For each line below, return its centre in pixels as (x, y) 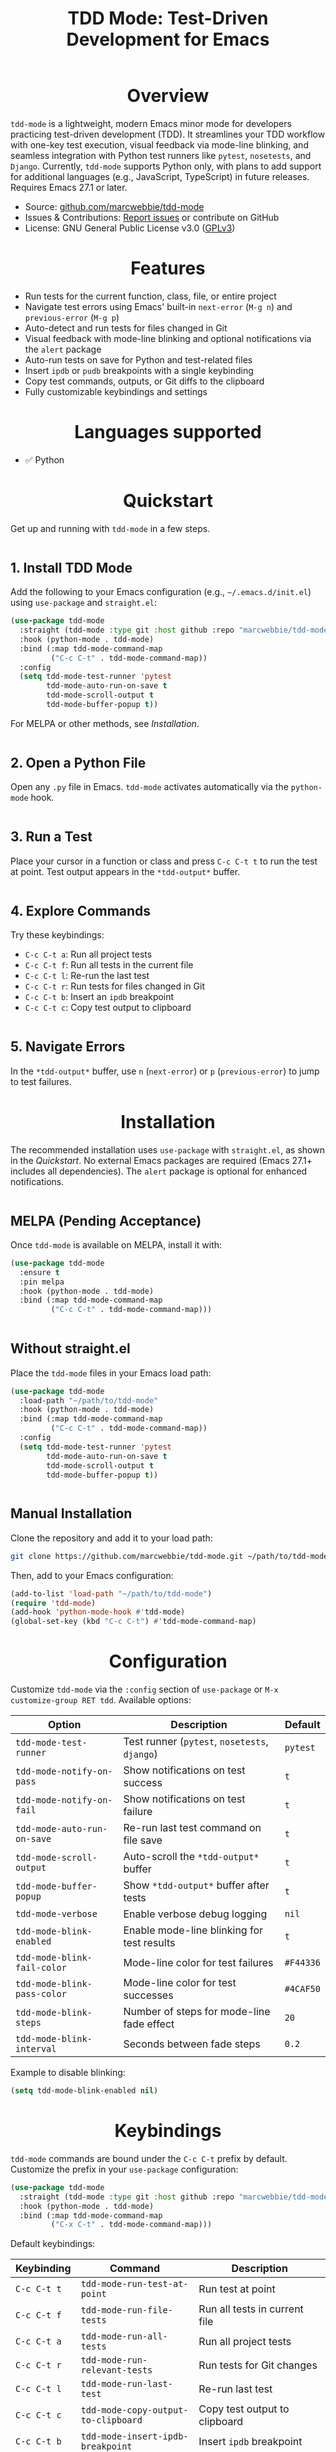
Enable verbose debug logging (195, 1914)
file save (143, 1840)
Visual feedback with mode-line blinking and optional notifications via (168, 338)
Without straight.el (70, 1348)
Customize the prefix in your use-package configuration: (124, 2169)
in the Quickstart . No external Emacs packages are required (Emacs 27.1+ (161, 1160)
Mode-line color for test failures (198, 1963)
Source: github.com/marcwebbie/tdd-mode (114, 206)
